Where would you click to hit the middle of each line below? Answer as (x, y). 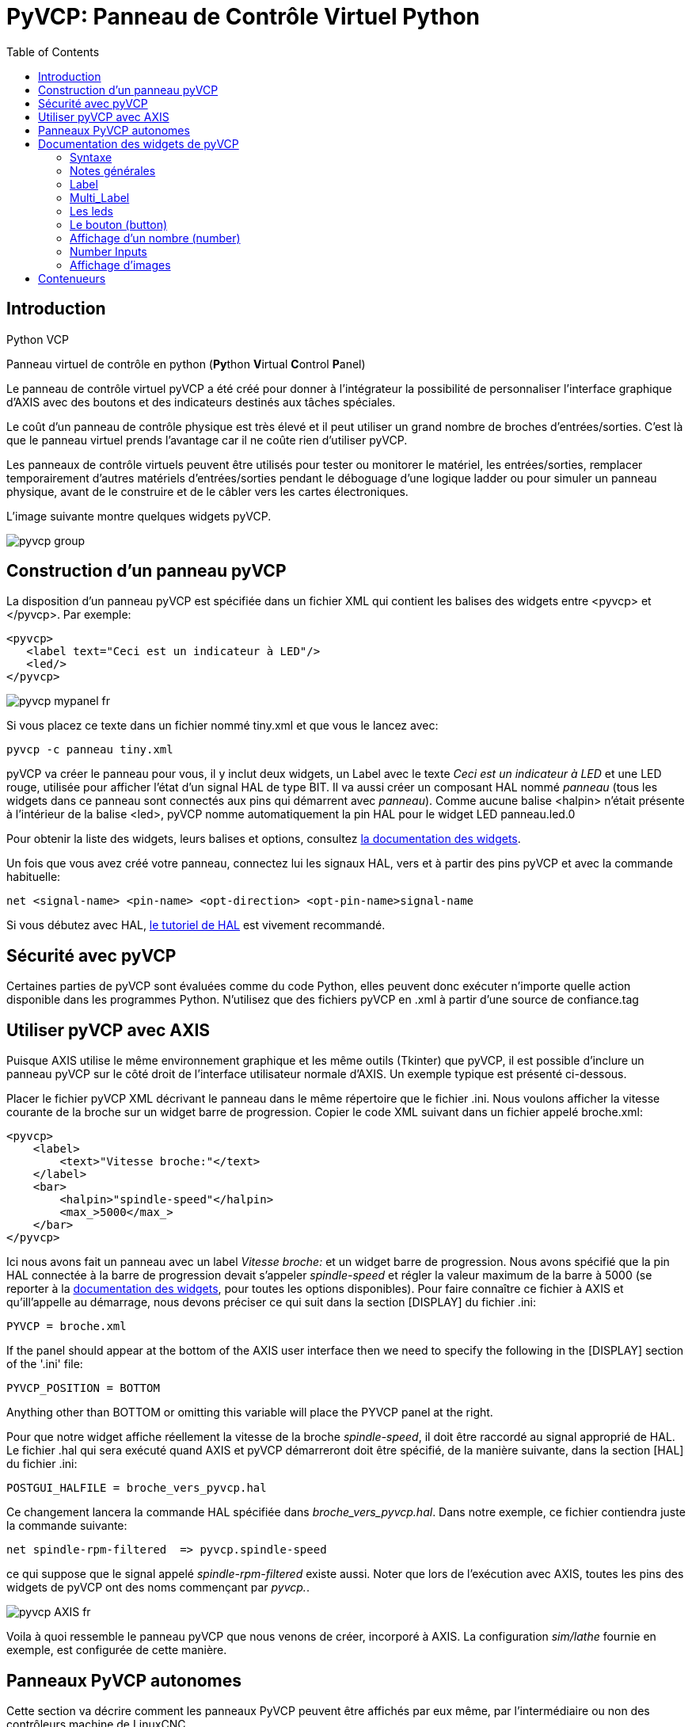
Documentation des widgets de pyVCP (139, 143)
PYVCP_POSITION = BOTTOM (83, 1388)
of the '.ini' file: (45, 1364)
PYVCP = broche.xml (67, 1327)
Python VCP (38, 339)
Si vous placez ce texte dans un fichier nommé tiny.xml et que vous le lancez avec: (222, 726)
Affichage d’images (120, 265)
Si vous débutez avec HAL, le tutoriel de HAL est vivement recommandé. (196, 925)
